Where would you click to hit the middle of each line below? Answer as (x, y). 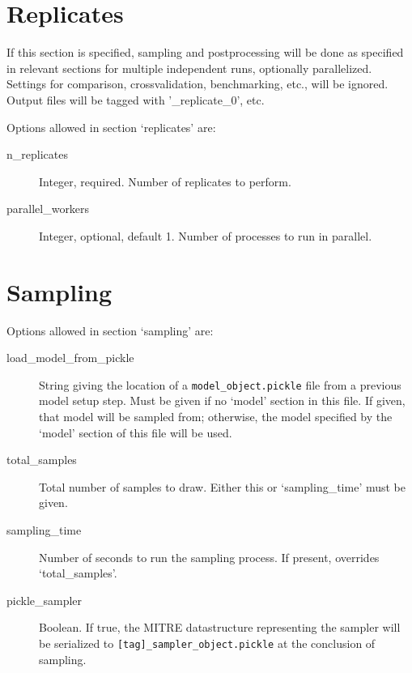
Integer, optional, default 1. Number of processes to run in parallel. (206, 235)
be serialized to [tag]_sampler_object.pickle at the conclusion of (207, 643)
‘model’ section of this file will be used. (136, 432)
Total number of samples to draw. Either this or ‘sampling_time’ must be (223, 486)
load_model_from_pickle (70, 358)
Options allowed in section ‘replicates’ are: (111, 127)
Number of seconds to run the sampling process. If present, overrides (209, 557)
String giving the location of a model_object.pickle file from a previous (220, 384)
